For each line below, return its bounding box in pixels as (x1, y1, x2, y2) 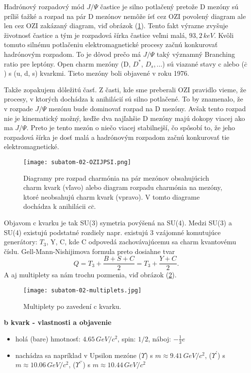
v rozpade (4, 103, 33, 113)
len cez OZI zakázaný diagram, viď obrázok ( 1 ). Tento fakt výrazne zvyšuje (4, 20, 228, 31)
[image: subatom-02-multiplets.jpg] (23, 287, 142, 294)
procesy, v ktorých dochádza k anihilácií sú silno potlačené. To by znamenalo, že (4, 94, 243, 104)
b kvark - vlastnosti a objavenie (4, 317, 112, 327)
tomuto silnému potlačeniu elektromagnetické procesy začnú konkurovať (4, 39, 218, 50)
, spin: (117, 333, 136, 343)
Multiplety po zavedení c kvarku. (23, 301, 121, 311)
